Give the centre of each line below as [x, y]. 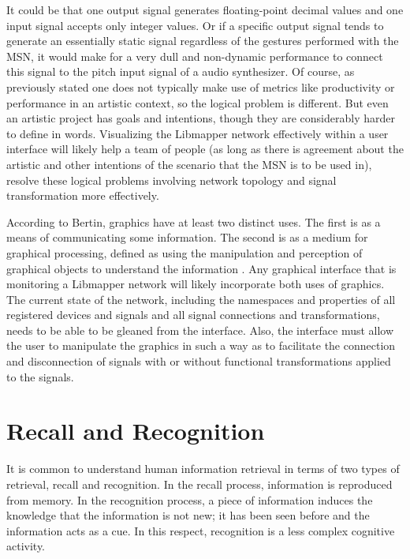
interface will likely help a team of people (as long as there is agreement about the [205, 149]
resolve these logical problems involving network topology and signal [171, 180]
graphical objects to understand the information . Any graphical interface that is [201, 268]
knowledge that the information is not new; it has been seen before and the [188, 515]
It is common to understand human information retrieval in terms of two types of [203, 469]
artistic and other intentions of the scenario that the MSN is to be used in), [189, 164]
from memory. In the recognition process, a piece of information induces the [190, 499]
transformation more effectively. [83, 195]
